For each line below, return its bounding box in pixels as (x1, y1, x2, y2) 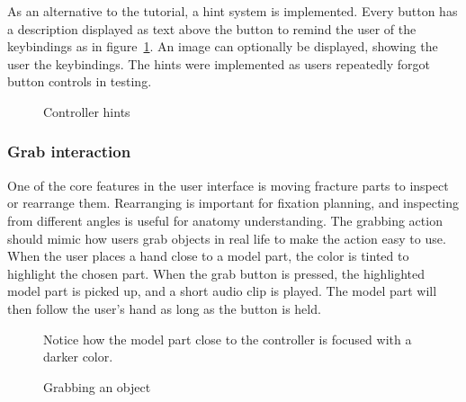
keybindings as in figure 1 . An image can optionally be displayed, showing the (7, 37, 438, 56)
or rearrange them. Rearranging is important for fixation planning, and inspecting (7, 193, 460, 212)
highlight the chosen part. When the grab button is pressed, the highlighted (7, 264, 426, 282)
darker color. (43, 347, 113, 366)
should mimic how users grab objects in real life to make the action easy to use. (7, 228, 446, 247)
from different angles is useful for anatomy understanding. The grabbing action (7, 210, 443, 229)
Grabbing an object (43, 377, 151, 396)
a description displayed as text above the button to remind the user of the (7, 19, 417, 38)
